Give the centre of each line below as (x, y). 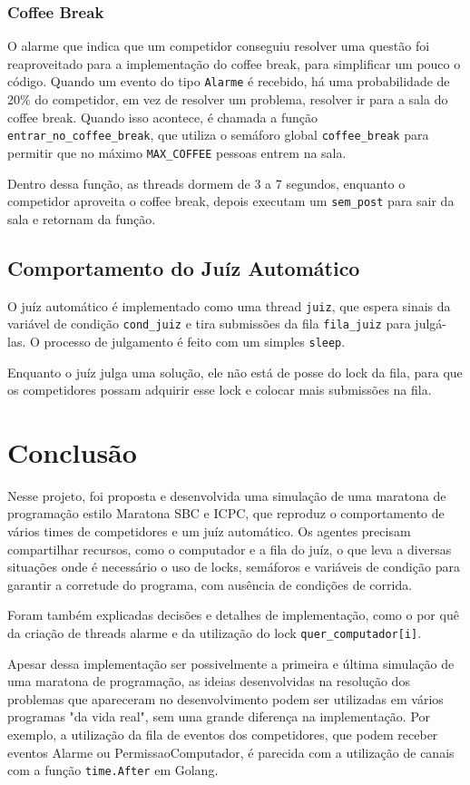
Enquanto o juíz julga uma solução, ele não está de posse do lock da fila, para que (235, 372)
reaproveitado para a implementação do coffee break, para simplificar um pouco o (234, 63)
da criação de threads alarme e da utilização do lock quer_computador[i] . (215, 633)
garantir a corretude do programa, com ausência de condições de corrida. (210, 584)
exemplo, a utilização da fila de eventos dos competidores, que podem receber (223, 735)
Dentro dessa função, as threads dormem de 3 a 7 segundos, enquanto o (206, 183)
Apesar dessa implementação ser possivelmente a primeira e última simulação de (231, 663)
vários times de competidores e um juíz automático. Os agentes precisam (209, 531)
